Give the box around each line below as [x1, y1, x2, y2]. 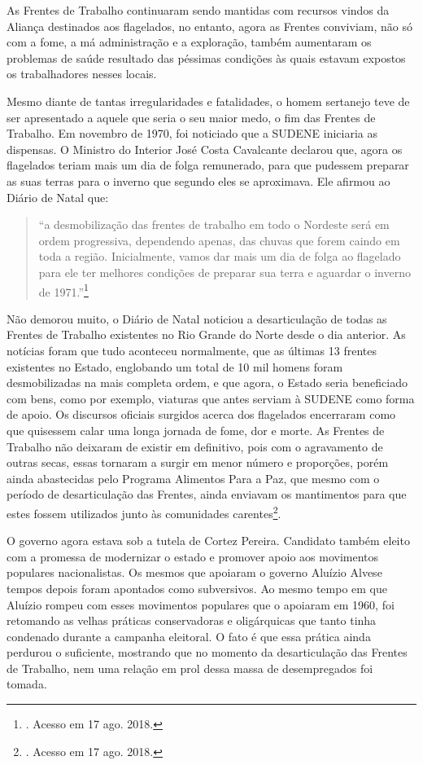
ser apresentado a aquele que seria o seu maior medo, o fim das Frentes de [7, 108, 376, 125]
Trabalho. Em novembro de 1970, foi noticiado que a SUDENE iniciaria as [7, 125, 378, 142]
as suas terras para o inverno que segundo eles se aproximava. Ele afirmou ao [7, 172, 390, 189]
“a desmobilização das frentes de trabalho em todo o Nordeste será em [38, 216, 390, 233]
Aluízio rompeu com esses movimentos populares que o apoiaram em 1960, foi [7, 596, 395, 613]
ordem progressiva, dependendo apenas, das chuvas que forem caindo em [38, 231, 400, 248]
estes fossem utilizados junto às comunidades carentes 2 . [7, 502, 281, 521]
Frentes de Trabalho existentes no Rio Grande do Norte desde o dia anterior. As [7, 326, 406, 343]
